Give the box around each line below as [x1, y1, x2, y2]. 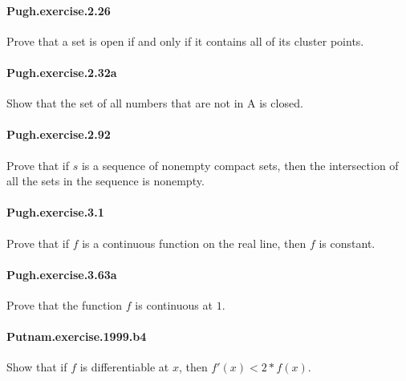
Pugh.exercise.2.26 [6, 2, 111, 18]
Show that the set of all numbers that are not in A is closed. [6, 95, 303, 111]
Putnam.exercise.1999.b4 [6, 328, 147, 345]
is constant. [319, 234, 376, 251]
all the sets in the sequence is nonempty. [6, 172, 205, 189]
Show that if [6, 359, 67, 375]
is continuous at [135, 296, 213, 313]
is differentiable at [79, 359, 169, 375]
